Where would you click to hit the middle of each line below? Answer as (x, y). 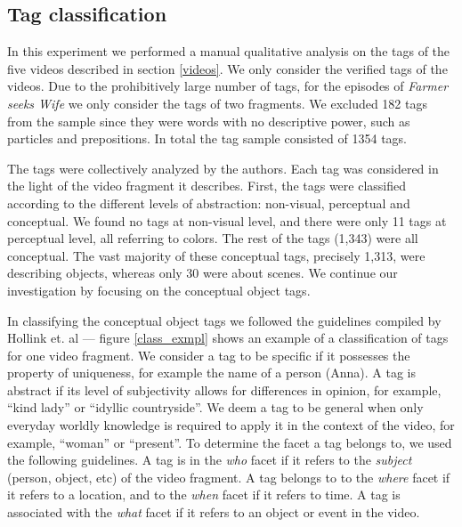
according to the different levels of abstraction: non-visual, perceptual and (209, 203)
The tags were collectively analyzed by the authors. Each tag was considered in (223, 168)
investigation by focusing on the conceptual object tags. (159, 290)
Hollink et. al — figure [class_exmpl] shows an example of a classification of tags (228, 338)
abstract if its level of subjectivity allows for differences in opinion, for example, (224, 389)
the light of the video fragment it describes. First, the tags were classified (207, 186)
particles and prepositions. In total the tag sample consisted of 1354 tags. (207, 138)
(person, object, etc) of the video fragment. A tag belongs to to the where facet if (229, 477)
